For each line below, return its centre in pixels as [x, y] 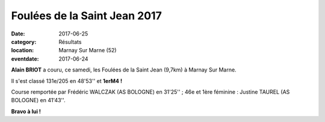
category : [24, 41]
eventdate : [25, 59]
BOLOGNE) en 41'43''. [38, 100]
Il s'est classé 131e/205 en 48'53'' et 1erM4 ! [67, 81]
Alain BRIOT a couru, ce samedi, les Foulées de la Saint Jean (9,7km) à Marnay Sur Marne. [124, 70]
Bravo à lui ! [26, 111]
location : [23, 50]
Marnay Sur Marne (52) [88, 50]
